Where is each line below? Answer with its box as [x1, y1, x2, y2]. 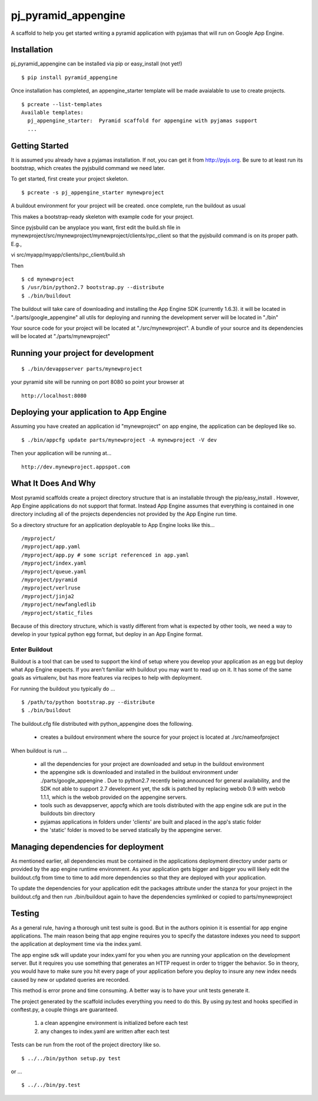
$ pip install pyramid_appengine [21, 74, 118, 81]
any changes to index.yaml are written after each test [40, 1027, 170, 1035]
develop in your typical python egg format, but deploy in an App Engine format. [11, 631, 203, 638]
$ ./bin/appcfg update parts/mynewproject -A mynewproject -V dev [21, 437, 217, 443]
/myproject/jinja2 [21, 593, 75, 599]
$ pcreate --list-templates [21, 101, 102, 107]
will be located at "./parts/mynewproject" [11, 333, 111, 340]
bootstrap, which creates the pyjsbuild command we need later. [11, 165, 165, 172]
